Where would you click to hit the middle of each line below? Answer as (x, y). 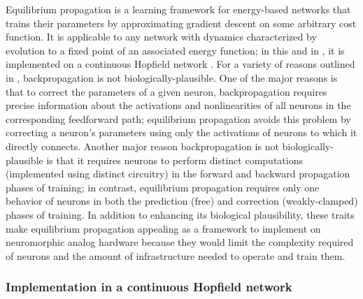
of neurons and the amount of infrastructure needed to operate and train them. (176, 255)
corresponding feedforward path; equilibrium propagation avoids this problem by (178, 118)
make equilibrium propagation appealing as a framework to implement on (163, 228)
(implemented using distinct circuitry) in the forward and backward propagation (178, 174)
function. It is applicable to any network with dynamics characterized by (161, 37)
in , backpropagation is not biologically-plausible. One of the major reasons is (172, 77)
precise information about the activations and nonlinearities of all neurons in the (178, 105)
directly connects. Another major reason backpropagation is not (142, 146)
